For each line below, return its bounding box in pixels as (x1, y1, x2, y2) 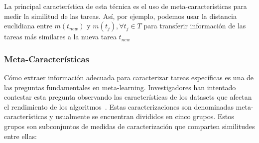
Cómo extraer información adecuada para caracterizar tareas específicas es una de (4, 72, 254, 82)
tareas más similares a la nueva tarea (4, 31, 117, 42)
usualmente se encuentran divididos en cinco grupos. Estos (55, 111, 234, 122)
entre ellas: (4, 131, 37, 141)
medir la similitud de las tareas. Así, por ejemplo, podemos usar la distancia (4, 10, 237, 21)
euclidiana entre (4, 20, 52, 31)
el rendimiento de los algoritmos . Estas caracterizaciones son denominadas (4, 101, 234, 112)
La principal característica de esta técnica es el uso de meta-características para (4, 1, 247, 11)
